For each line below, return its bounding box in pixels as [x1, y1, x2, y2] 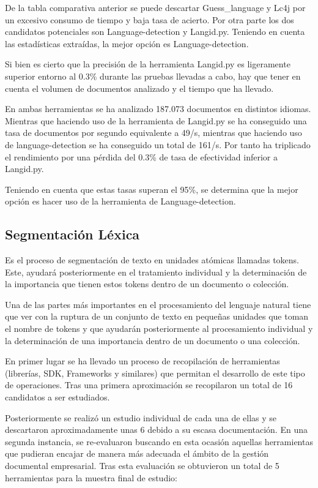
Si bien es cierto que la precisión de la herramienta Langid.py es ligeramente [5, 58, 290, 70]
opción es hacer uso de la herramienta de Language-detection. [5, 195, 236, 208]
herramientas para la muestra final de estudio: [5, 471, 177, 484]
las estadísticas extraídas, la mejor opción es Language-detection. [5, 37, 249, 50]
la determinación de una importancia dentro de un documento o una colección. [5, 334, 300, 347]
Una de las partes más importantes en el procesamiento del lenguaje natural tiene [5, 298, 311, 310]
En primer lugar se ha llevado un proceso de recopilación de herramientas [5, 355, 280, 367]
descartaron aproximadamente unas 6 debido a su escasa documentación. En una [5, 423, 308, 436]
